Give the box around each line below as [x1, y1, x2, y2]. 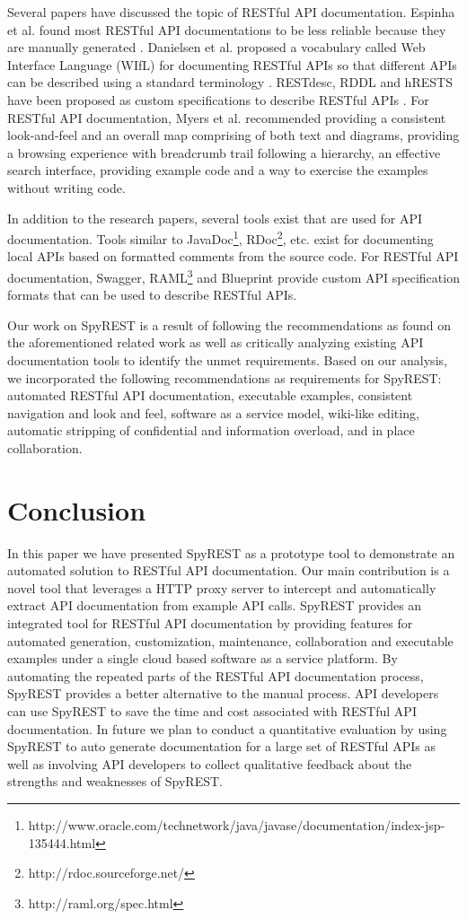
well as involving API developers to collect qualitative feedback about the [7, 754, 412, 773]
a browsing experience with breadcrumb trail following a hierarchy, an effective [7, 143, 441, 162]
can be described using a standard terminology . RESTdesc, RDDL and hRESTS [7, 73, 453, 92]
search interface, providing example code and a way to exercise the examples [7, 161, 428, 179]
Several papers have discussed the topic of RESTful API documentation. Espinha [7, 3, 455, 21]
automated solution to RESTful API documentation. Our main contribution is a [7, 561, 450, 580]
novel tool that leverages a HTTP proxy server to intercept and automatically [7, 578, 436, 597]
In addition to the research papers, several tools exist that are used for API [7, 208, 423, 227]
